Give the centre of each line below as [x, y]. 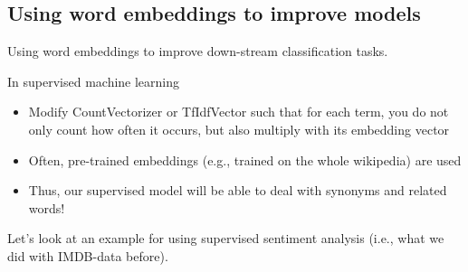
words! [47, 207]
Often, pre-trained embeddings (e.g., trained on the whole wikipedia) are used [245, 159]
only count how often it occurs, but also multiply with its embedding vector [239, 129]
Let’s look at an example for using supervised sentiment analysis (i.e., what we [226, 238]
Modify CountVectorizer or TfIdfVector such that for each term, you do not [239, 112]
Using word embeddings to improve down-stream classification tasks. [198, 51]
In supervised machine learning [94, 81]
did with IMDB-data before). [88, 255]
